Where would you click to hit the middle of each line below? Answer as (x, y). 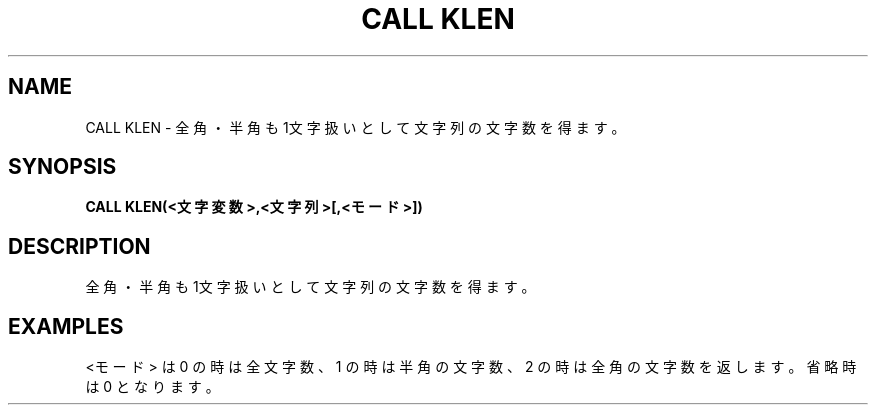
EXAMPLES (66, 326)
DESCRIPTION (79, 246)
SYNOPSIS (62, 167)
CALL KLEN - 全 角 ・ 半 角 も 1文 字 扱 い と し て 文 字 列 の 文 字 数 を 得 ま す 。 (355, 127)
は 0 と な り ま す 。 (152, 387)
